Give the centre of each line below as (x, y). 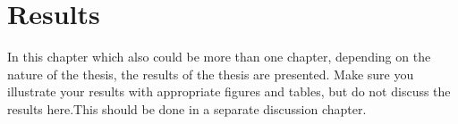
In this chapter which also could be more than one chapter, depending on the (219, 57)
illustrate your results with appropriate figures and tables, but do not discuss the (229, 91)
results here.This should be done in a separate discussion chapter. (187, 108)
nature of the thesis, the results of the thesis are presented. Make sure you (211, 74)
